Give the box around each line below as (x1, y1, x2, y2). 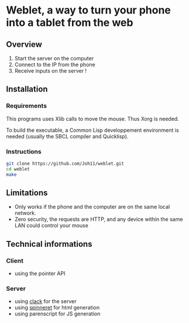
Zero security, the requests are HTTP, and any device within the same (14, 216, 183, 223)
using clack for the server (14, 298, 77, 305)
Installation (6, 84, 48, 94)
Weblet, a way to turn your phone (6, 4, 171, 17)
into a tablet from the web (6, 16, 133, 29)
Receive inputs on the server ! (14, 67, 87, 74)
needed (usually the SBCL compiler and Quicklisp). (6, 132, 129, 140)
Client (6, 256, 23, 264)
